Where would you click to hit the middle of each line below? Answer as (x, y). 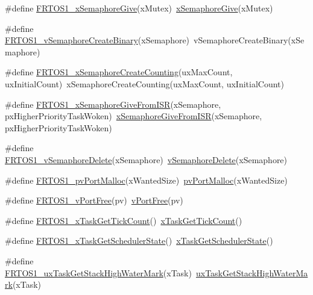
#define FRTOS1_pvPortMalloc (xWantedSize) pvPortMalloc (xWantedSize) (146, 180)
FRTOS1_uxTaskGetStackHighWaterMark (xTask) (98, 272)
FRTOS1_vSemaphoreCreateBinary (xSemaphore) (97, 40)
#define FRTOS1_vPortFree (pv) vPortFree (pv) (94, 200)
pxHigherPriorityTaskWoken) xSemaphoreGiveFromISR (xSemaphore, (134, 116)
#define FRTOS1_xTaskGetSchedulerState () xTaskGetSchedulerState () (139, 241)
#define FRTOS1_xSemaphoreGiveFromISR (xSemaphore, (113, 104)
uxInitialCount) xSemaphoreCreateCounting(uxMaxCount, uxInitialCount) (144, 83)
